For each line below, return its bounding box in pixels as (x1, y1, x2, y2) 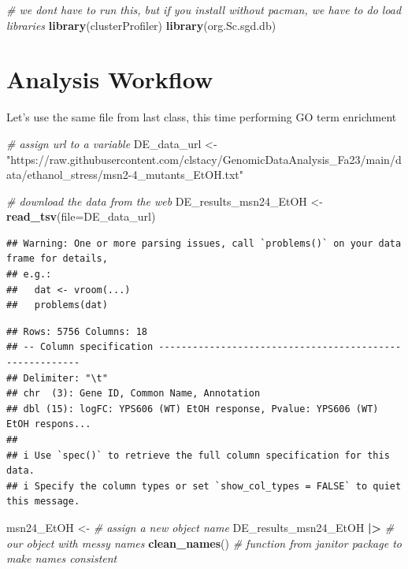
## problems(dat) (6, 299, 108, 311)
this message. (6, 496, 80, 508)
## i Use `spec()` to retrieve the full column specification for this (6, 449, 390, 461)
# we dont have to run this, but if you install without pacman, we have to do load (6, 2, 402, 17)
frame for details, (6, 253, 108, 265)
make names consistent (6, 550, 117, 567)
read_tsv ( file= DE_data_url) (6, 208, 156, 225)
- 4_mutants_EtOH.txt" (128, 166, 244, 183)
